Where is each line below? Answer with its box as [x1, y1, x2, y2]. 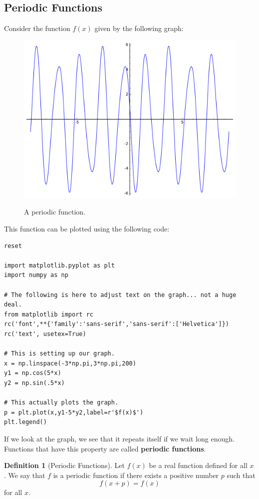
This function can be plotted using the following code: [4, 223, 170, 234]
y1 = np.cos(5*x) [4, 369, 61, 377]
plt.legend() [4, 418, 47, 426]
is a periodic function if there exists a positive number [53, 469, 219, 480]
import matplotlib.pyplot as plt [4, 261, 115, 269]
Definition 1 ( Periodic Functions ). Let [4, 460, 125, 470]
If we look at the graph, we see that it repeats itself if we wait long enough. [4, 433, 235, 443]
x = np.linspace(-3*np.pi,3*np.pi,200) [4, 359, 136, 367]
